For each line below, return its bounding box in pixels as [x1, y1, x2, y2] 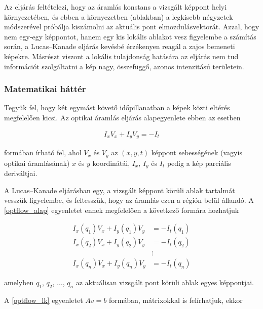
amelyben [4, 277, 34, 288]
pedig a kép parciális [167, 157, 231, 168]
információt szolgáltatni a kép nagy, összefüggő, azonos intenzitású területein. [4, 61, 244, 71]
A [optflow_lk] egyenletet [4, 295, 83, 305]
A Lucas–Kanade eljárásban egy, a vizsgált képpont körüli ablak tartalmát [4, 185, 235, 195]
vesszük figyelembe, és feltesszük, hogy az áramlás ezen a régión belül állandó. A [4, 195, 254, 205]
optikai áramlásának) [4, 157, 70, 168]
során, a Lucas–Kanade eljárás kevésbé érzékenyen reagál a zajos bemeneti [4, 41, 235, 52]
